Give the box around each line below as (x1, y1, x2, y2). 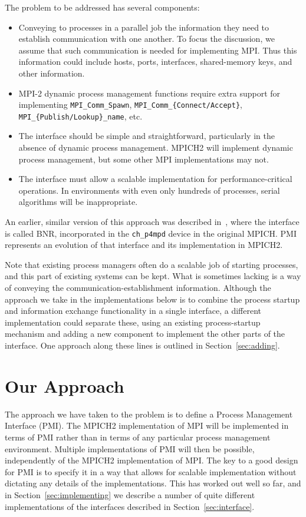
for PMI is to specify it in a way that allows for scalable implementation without (5, 465, 297, 478)
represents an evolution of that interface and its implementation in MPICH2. (5, 238, 283, 251)
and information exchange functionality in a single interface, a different (5, 304, 262, 317)
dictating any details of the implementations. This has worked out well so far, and (5, 477, 301, 489)
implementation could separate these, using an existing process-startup (5, 316, 261, 328)
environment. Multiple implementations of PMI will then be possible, (5, 442, 255, 455)
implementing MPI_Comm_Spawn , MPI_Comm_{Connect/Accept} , (18, 98, 242, 111)
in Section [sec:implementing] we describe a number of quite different (5, 488, 255, 501)
